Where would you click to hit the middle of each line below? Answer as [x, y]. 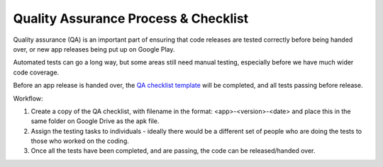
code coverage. [36, 72]
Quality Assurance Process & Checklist [131, 18]
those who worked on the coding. [80, 141]
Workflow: [28, 98]
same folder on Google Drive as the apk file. [95, 121]
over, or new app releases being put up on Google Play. [94, 49]
